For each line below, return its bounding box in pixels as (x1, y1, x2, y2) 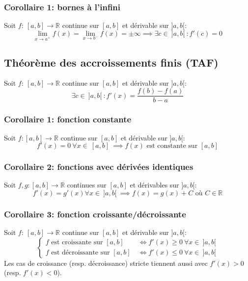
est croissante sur (51, 239, 103, 246)
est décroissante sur (51, 249, 110, 257)
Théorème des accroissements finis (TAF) (4, 54, 219, 70)
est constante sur (146, 142, 198, 150)
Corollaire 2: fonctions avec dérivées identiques (4, 161, 193, 173)
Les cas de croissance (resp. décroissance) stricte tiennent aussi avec (4, 258, 208, 268)
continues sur (67, 180, 107, 190)
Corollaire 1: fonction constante (4, 113, 132, 125)
